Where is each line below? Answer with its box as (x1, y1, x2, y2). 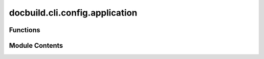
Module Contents (9, 41, 63, 50)
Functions (9, 26, 41, 34)
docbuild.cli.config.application (9, 7, 137, 18)
